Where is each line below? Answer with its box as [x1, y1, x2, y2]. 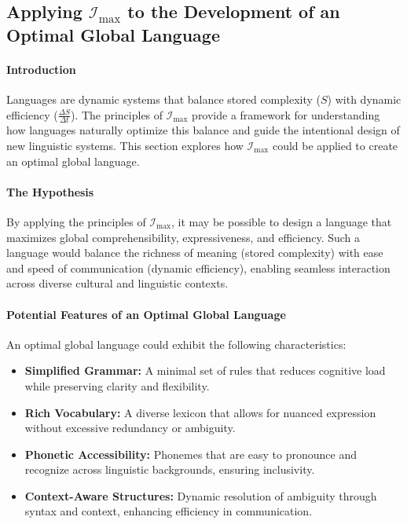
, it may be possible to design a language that [171, 213, 392, 229]
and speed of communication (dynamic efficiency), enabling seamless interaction [6, 259, 390, 276]
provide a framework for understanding [192, 106, 380, 123]
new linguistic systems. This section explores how [6, 137, 244, 153]
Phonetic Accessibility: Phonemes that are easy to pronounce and [24, 445, 357, 462]
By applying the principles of [6, 213, 146, 229]
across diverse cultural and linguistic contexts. [6, 275, 229, 291]
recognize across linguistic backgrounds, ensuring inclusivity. [24, 461, 315, 478]
